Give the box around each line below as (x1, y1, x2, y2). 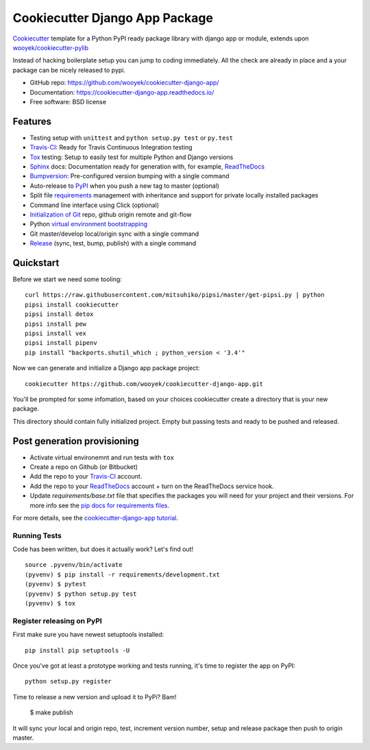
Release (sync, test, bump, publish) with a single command (29, 239, 197, 247)
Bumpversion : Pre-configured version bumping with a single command (29, 172, 230, 180)
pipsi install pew (25, 319, 87, 328)
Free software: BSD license (29, 97, 106, 106)
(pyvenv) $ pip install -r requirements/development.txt (25, 570, 221, 579)
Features (12, 115, 51, 127)
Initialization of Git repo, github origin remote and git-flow (29, 210, 192, 219)
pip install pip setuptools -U (25, 646, 130, 654)
